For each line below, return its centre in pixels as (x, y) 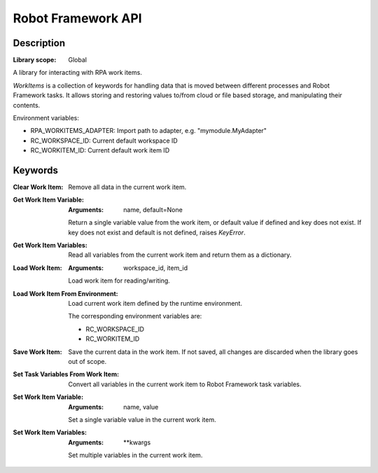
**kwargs (137, 442)
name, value (141, 407)
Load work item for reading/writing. (119, 281)
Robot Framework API (78, 18)
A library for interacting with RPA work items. (78, 73)
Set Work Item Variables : (50, 432)
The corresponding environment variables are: (135, 316)
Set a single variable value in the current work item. (142, 419)
